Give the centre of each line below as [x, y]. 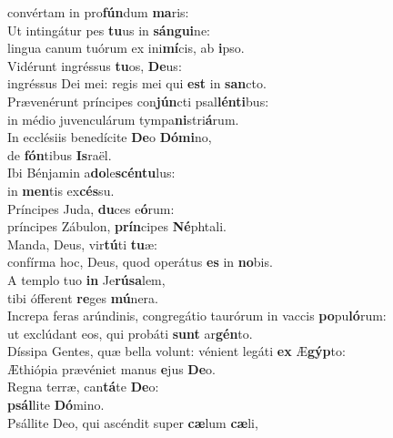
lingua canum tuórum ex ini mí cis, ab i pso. [126, 48]
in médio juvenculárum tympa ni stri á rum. [123, 119]
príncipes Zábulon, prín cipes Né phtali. [117, 226]
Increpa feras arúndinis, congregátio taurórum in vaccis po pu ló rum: [197, 316]
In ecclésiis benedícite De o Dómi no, [110, 137]
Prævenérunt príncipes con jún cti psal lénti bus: [138, 101]
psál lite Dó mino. [56, 405]
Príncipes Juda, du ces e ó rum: [91, 208]
